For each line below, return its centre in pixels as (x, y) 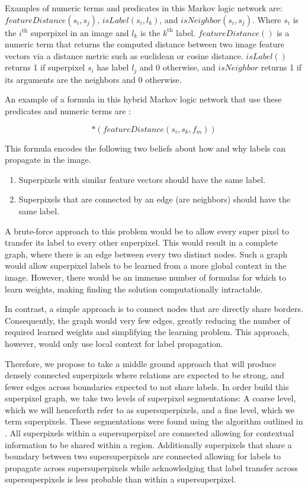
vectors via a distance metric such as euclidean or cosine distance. (124, 55)
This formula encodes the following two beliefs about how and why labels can (145, 148)
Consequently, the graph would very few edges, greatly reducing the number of (147, 320)
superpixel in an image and (80, 32)
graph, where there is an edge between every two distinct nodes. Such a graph (146, 254)
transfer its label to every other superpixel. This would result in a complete (142, 242)
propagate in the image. (48, 160)
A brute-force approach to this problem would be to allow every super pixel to (147, 231)
